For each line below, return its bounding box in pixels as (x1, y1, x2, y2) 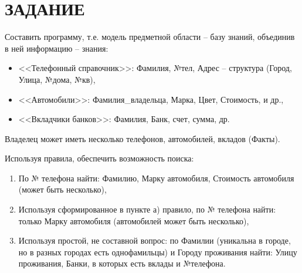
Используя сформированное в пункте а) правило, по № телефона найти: (18, 203, 276, 215)
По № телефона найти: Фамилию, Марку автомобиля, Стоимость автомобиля (18, 171, 294, 184)
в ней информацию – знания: (5, 42, 108, 54)
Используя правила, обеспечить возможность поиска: (5, 152, 194, 164)
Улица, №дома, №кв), (18, 73, 96, 85)
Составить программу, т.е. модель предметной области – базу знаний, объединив (5, 31, 295, 43)
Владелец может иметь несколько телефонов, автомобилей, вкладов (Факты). (5, 132, 280, 144)
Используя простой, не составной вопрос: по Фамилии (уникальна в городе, (18, 234, 291, 247)
